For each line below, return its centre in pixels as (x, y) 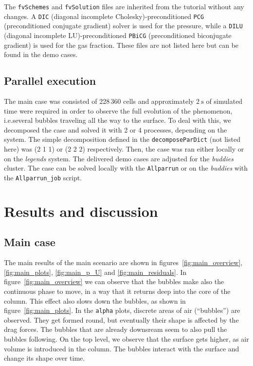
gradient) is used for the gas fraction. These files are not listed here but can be (121, 45)
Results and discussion (81, 211)
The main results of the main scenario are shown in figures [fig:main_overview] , (123, 262)
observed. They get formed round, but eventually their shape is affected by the (121, 319)
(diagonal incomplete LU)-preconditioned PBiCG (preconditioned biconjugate (118, 35)
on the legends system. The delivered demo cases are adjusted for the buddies (119, 158)
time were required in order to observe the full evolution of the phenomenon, (118, 110)
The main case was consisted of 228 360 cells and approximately (99, 101)
